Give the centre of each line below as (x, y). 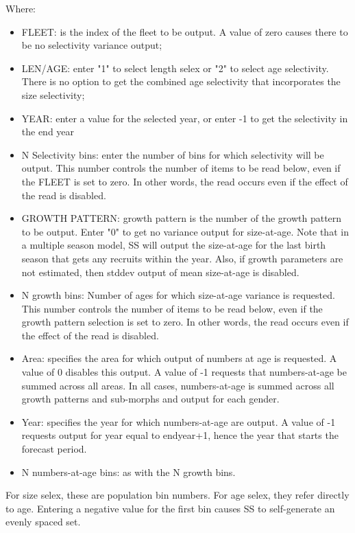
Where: (21, 8)
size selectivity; (53, 94)
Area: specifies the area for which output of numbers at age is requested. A (179, 358)
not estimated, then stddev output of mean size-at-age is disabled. (160, 272)
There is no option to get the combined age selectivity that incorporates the (181, 81)
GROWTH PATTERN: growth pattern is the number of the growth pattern (182, 218)
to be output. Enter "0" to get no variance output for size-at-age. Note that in (185, 231)
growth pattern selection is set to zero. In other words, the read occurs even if (185, 322)
